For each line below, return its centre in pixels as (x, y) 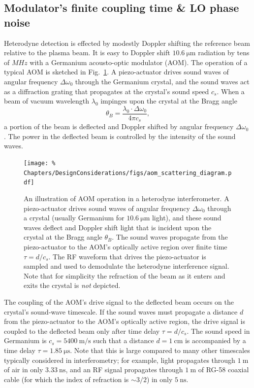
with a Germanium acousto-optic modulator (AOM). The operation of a (139, 62)
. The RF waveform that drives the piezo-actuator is (127, 256)
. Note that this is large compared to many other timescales (160, 350)
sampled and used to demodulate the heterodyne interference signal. (127, 266)
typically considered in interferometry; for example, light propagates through (120, 360)
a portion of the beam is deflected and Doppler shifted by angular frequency (119, 126)
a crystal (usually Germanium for (74, 218)
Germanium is (25, 340)
